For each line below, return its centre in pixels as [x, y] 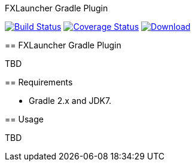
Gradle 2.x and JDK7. [70, 101]
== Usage [24, 119]
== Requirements [39, 82]
